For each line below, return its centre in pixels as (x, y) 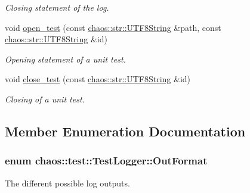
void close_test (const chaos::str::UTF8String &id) (98, 79)
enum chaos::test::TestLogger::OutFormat (106, 161)
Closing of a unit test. (45, 99)
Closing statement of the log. (57, 7)
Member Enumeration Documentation (125, 131)
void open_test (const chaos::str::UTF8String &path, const (113, 27)
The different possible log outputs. (67, 183)
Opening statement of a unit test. (65, 59)
